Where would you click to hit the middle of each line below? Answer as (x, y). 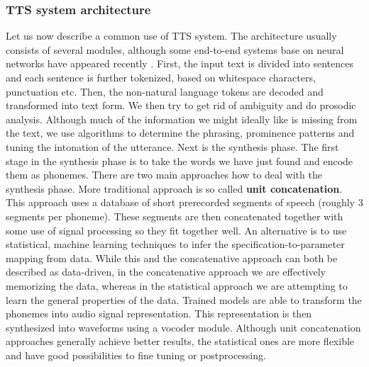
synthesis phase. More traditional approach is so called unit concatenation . (174, 188)
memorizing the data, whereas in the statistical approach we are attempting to (177, 285)
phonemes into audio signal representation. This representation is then (159, 314)
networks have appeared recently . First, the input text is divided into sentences (180, 63)
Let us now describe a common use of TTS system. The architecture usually (171, 36)
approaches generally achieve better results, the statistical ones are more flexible (180, 341)
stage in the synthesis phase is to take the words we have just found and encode (180, 160)
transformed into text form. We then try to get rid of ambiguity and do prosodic (181, 105)
